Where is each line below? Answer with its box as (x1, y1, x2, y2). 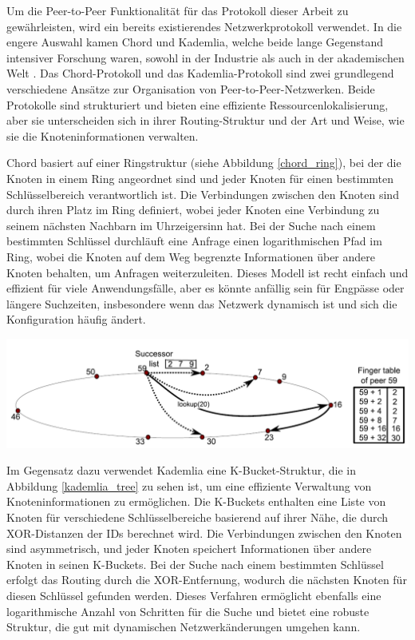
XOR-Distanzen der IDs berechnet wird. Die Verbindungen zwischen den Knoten (6, 524, 402, 541)
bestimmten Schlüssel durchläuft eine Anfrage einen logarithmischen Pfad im (6, 233, 382, 249)
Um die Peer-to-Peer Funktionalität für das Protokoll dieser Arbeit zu (6, 2, 349, 18)
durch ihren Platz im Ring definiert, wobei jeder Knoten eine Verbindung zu (6, 201, 380, 218)
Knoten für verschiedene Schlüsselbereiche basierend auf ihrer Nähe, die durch (6, 509, 389, 526)
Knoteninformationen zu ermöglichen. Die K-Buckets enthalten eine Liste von (6, 493, 386, 510)
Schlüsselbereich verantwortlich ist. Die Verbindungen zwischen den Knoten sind (6, 185, 399, 202)
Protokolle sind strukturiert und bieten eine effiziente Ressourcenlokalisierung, (6, 96, 389, 113)
